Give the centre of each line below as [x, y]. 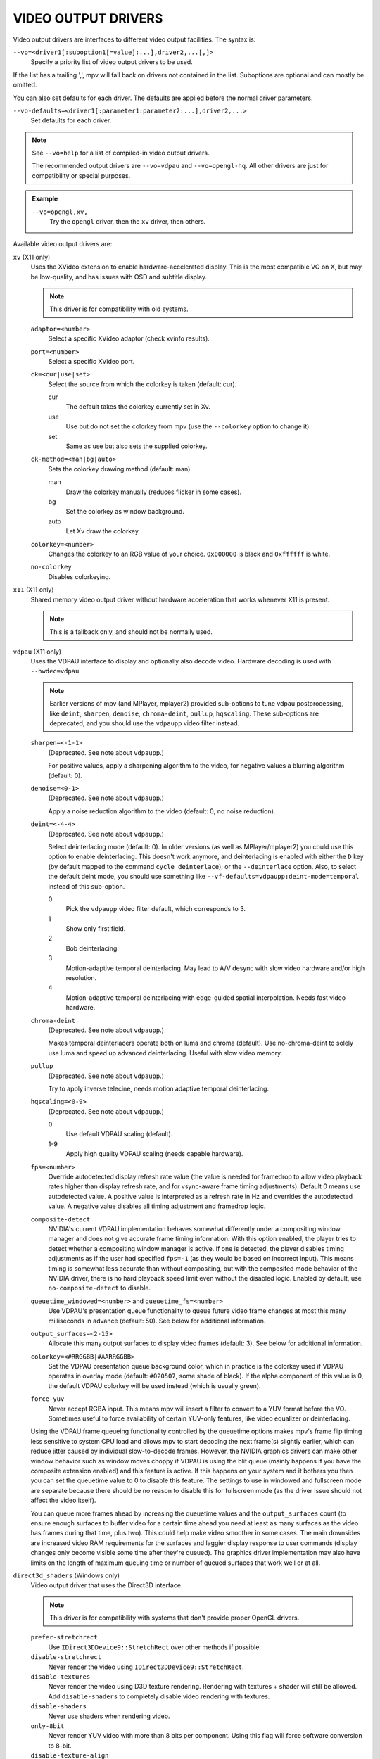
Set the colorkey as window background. [125, 512]
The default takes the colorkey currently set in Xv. [138, 407]
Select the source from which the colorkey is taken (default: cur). [142, 384]
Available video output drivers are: [63, 244]
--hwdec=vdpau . [56, 671]
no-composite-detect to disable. [100, 1288]
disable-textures [61, 1677]
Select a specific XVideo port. [91, 361]
